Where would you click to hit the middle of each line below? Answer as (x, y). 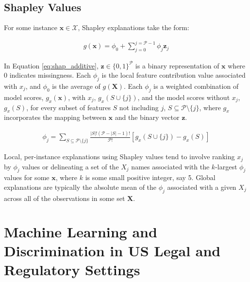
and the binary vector (147, 117)
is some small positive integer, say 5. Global (150, 177)
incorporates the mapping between (55, 117)
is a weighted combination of (196, 86)
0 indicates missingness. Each (48, 75)
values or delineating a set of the (70, 166)
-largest (226, 166)
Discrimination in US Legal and (112, 250)
